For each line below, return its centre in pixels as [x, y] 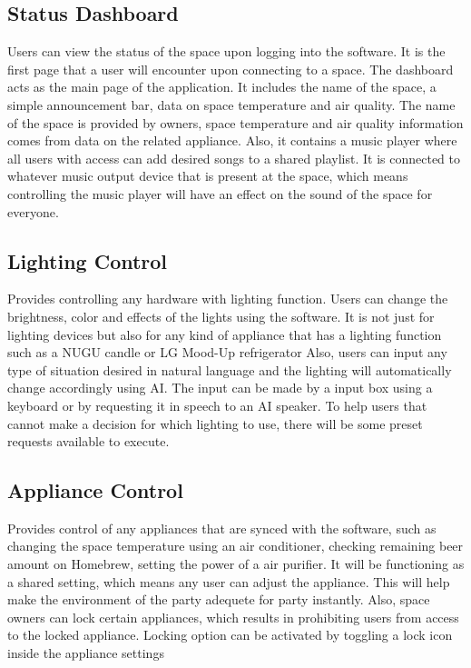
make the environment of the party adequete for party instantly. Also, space [219, 599]
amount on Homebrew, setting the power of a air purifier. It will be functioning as [236, 564]
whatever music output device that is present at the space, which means [208, 176]
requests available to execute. [88, 441]
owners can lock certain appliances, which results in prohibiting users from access [233, 617]
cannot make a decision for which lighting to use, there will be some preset [215, 423]
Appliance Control [95, 490]
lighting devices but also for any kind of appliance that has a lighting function [225, 334]
